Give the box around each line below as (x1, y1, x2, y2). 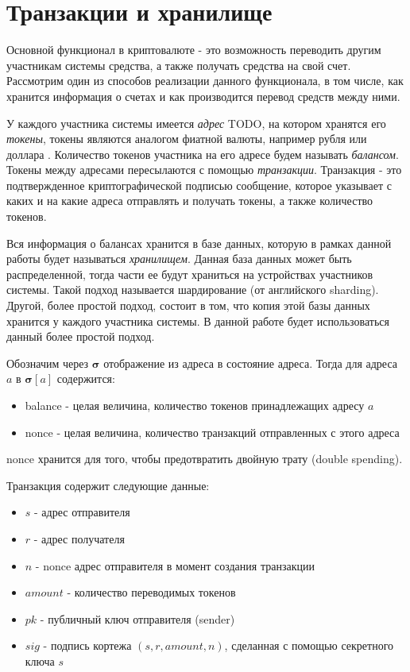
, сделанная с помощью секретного (224, 637, 394, 654)
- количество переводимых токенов (67, 584, 236, 601)
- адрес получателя (33, 530, 125, 546)
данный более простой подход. (6, 328, 155, 345)
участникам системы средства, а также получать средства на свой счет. (6, 56, 351, 73)
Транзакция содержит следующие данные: (6, 477, 210, 493)
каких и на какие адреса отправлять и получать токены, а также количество (6, 192, 373, 209)
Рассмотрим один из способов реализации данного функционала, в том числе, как (6, 72, 404, 89)
